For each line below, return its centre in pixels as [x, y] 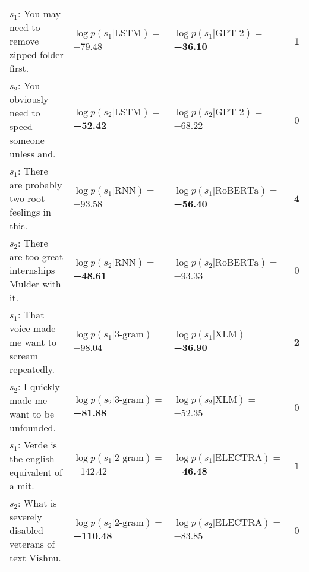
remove [24, 41]
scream [24, 355]
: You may [40, 13]
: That [31, 315]
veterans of [32, 544]
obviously [29, 99]
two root [27, 198]
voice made [33, 328]
